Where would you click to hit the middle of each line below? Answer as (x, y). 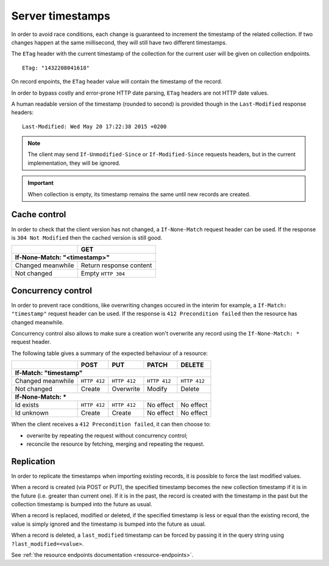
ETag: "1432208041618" (56, 68)
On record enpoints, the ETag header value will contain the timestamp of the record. (117, 82)
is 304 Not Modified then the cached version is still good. (87, 237)
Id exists (27, 405)
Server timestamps (61, 16)
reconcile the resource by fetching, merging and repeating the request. (115, 444)
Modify (157, 389)
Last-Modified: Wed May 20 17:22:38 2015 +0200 (94, 126)
